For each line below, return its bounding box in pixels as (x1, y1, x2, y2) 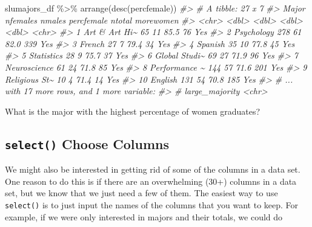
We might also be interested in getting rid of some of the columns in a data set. (5, 163, 300, 176)
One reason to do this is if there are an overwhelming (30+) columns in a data (5, 174, 297, 187)
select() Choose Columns (5, 134, 170, 153)
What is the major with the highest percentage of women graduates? (5, 104, 261, 117)
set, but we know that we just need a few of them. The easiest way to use (5, 187, 278, 199)
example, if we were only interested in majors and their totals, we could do (5, 210, 283, 223)
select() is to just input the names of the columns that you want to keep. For (5, 198, 299, 211)
